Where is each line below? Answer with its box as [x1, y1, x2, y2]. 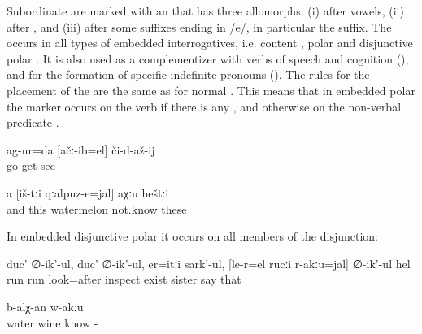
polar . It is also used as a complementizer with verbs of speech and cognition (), [7, 50, 409, 67]
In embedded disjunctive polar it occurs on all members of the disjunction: [7, 228, 379, 245]
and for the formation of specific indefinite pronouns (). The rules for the [7, 66, 370, 83]
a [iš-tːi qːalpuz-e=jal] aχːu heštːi [7, 184, 169, 201]
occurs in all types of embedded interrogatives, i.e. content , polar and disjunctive [7, 34, 413, 51]
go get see [7, 157, 55, 174]
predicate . [7, 114, 59, 131]
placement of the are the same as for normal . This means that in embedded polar [7, 81, 415, 98]
